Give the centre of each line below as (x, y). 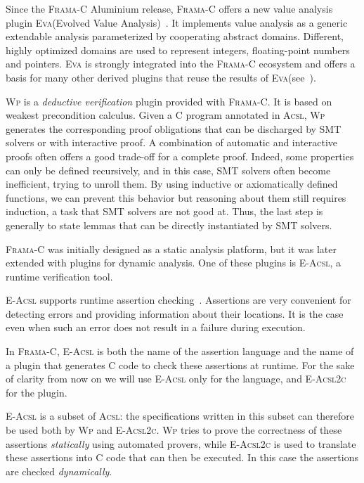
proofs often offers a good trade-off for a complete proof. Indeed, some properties (180, 156)
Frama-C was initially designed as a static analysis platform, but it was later (171, 249)
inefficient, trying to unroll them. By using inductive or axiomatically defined (172, 184)
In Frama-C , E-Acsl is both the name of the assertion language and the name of (180, 351)
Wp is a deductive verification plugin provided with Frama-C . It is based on (169, 101)
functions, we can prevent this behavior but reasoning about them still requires (176, 197)
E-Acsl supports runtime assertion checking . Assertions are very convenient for (178, 300)
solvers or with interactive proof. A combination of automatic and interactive (172, 142)
